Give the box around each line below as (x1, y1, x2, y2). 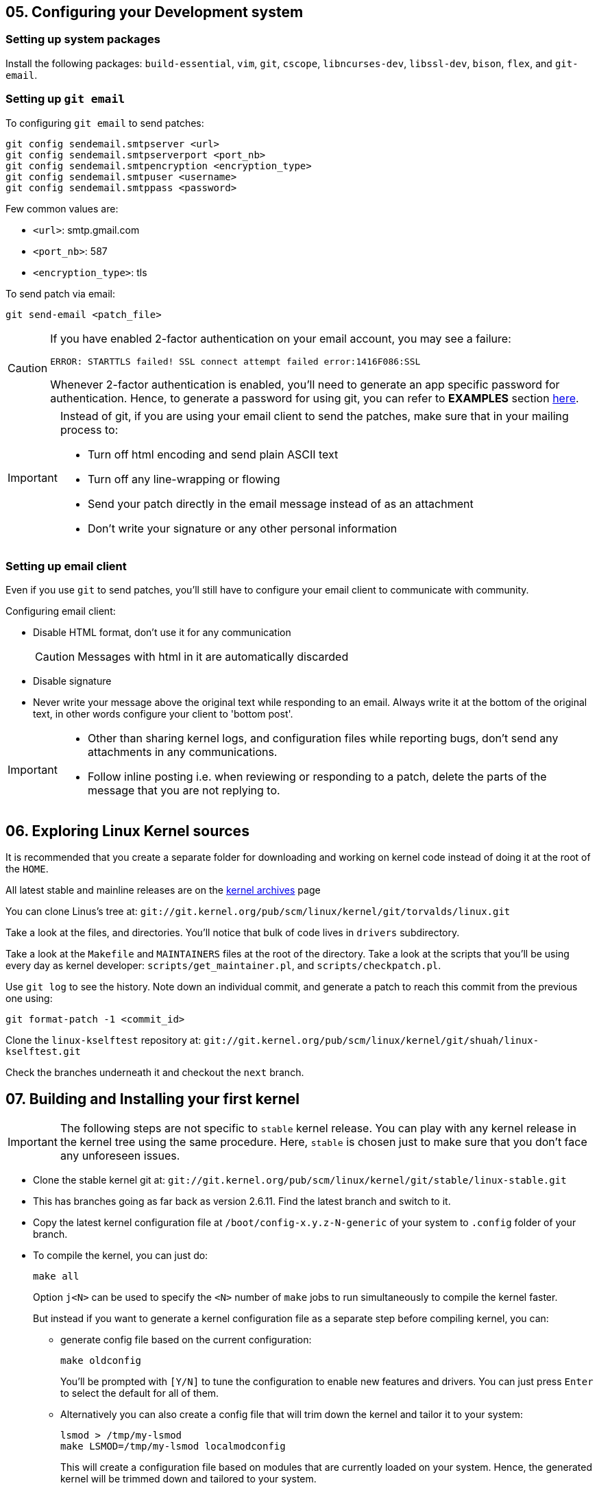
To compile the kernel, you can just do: (33, 1249, 208, 1261)
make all (33, 1270, 80, 1282)
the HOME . (5, 863, 49, 875)
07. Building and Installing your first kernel (5, 1090, 299, 1108)
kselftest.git (5, 1046, 81, 1058)
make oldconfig (60, 1354, 142, 1366)
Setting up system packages (5, 32, 160, 47)
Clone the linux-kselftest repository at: (5, 1034, 201, 1047)
